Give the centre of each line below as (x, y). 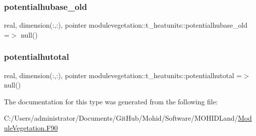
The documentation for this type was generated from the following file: (111, 101)
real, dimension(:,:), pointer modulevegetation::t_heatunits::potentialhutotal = (123, 75)
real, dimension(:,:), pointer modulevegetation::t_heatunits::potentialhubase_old (126, 25)
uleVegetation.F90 (31, 128)
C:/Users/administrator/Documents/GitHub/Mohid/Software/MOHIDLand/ (121, 118)
